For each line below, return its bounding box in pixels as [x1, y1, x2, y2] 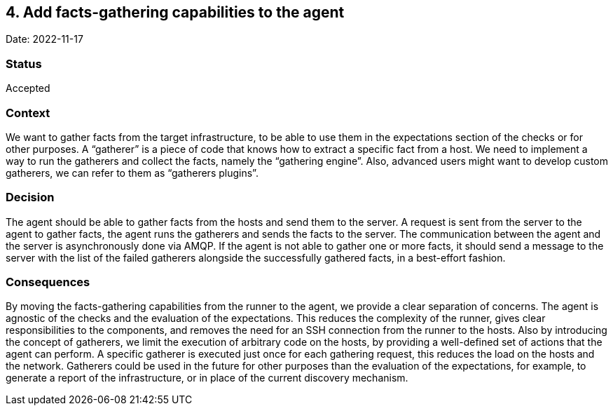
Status [6, 56, 42, 71]
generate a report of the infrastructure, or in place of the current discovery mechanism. [6, 372, 408, 384]
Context [6, 105, 50, 120]
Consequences [6, 275, 90, 290]
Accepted [6, 82, 50, 95]
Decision [6, 190, 55, 205]
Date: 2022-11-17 [6, 33, 83, 46]
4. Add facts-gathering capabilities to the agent [6, 4, 345, 21]
